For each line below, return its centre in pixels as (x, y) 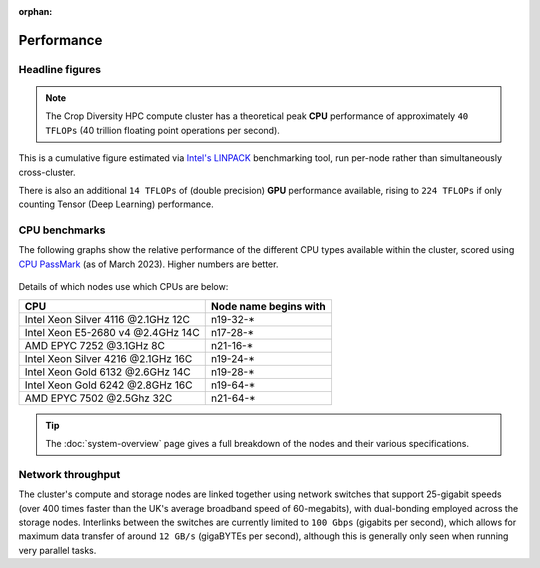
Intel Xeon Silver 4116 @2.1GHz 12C (107, 319)
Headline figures (60, 69)
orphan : (35, 11)
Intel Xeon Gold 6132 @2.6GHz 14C (107, 372)
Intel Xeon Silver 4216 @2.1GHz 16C (108, 358)
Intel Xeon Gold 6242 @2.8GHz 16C (108, 385)
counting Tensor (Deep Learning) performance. (116, 204)
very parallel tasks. (57, 550)
